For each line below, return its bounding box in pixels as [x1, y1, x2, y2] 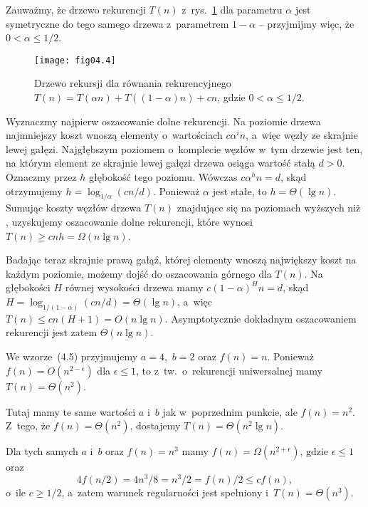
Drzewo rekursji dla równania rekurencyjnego [34, 75, 231, 90]
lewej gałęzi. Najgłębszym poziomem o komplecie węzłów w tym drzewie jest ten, [6, 141, 363, 156]
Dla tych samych [6, 444, 78, 459]
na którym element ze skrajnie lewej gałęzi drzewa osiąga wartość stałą [6, 155, 315, 170]
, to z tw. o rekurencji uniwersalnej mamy [136, 362, 322, 377]
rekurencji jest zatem [6, 325, 98, 340]
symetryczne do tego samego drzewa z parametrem [6, 16, 229, 31]
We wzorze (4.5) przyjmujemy [6, 349, 138, 363]
